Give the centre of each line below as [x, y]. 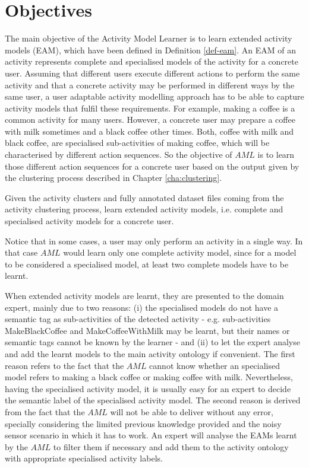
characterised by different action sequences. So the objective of [119, 155]
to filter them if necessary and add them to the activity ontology [171, 446]
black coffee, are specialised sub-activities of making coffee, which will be [137, 143]
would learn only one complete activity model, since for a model [180, 252]
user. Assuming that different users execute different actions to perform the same [152, 73]
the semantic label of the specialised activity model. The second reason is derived [153, 400]
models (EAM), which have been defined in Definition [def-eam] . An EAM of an [150, 50]
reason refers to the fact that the [64, 365]
